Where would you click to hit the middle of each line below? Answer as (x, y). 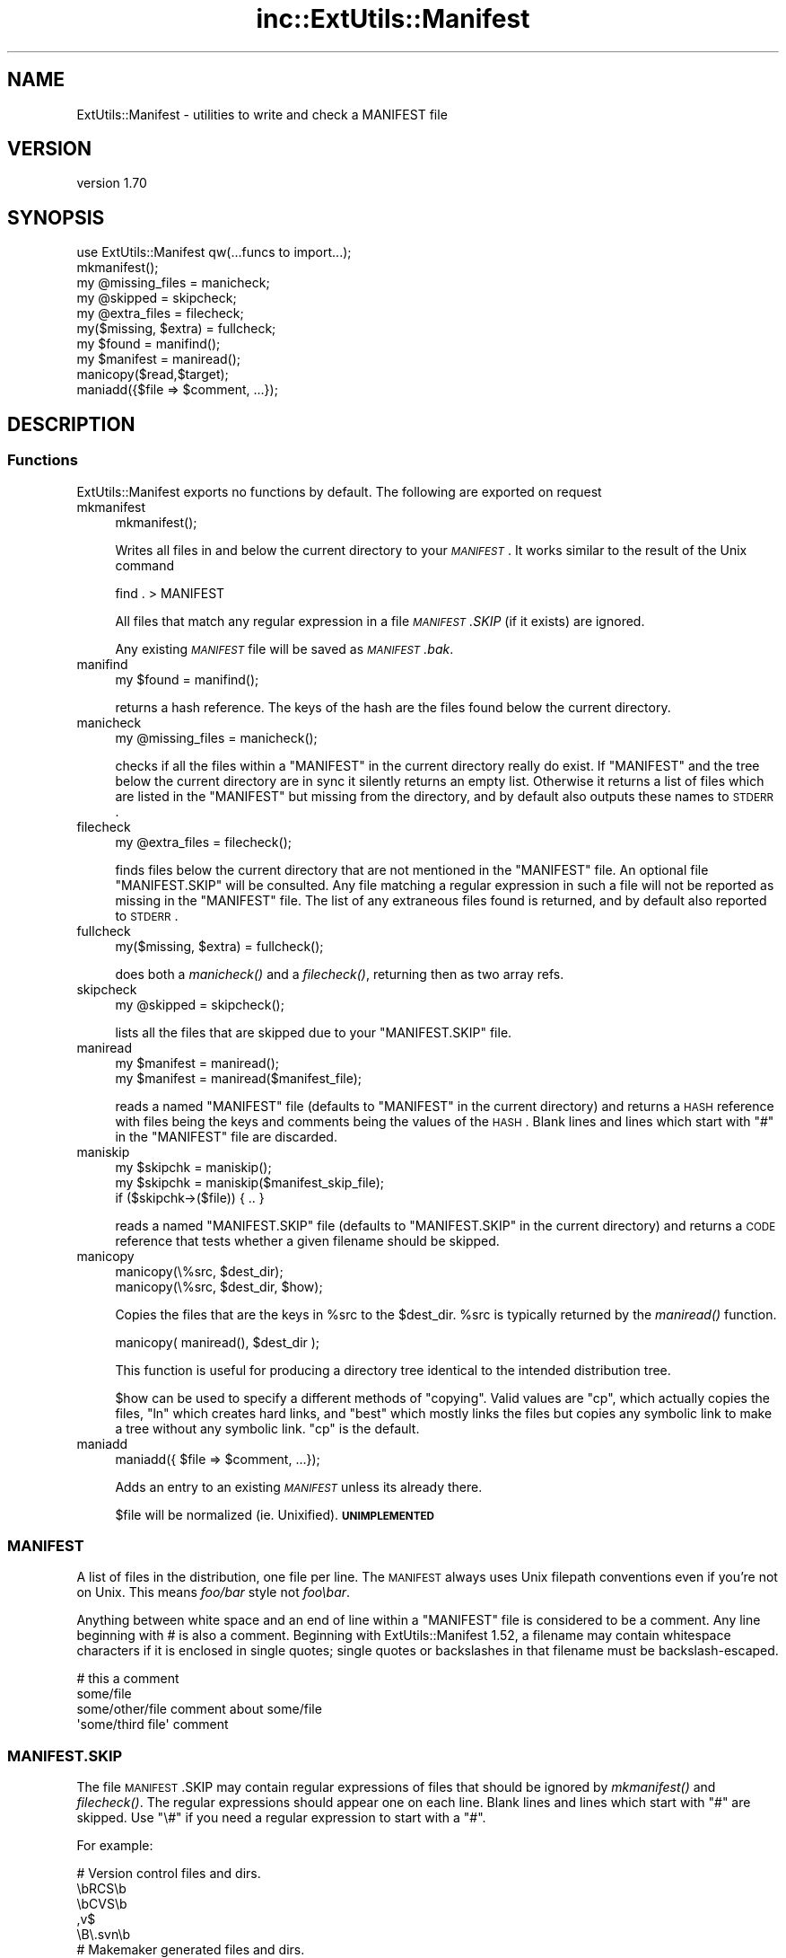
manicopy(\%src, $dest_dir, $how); (219, 1286)
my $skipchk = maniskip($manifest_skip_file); (250, 1182)
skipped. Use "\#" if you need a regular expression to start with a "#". (281, 1817)
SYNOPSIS (56, 217)
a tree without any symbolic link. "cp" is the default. (267, 1428)
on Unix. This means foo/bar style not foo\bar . (214, 1592)
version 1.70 (112, 183)
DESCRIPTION (71, 424)
